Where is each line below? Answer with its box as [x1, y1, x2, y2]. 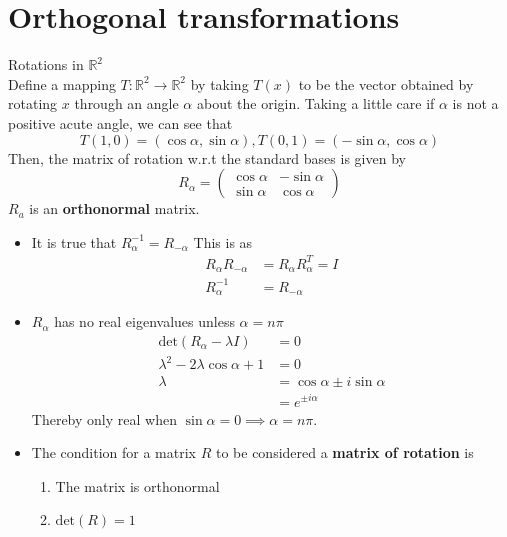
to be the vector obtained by [298, 73, 474, 94]
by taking [190, 73, 249, 94]
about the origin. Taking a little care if [196, 93, 435, 114]
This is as [193, 231, 253, 252]
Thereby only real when [31, 408, 177, 429]
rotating [8, 93, 58, 114]
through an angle [74, 93, 179, 114]
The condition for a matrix [31, 442, 197, 463]
